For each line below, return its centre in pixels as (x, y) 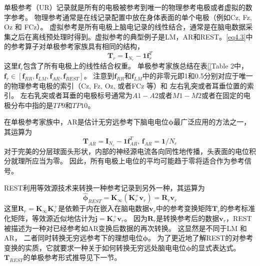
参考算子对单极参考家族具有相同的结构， (77, 46)
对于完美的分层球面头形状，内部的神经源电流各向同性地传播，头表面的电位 (126, 151)
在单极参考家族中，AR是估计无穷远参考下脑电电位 (86, 122)
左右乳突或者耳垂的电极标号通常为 (76, 95)
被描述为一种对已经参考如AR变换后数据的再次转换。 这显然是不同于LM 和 (125, 228)
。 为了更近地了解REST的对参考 (200, 238)
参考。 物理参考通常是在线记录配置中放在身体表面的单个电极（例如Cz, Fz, (131, 17)
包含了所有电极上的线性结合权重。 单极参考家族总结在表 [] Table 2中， (136, 66)
